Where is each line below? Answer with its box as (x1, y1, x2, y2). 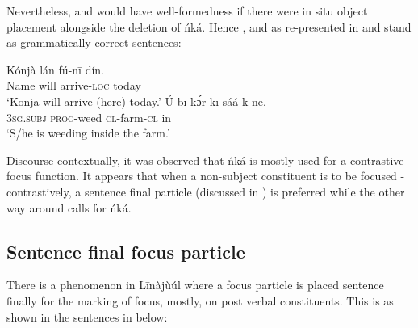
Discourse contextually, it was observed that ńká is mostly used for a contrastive (6, 151, 404, 168)
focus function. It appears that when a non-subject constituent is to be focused (6, 167, 397, 184)
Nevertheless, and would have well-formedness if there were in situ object (6, 2, 368, 19)
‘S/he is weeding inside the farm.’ (6, 124, 170, 141)
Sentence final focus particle (6, 238, 245, 263)
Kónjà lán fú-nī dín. (6, 61, 104, 78)
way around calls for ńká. (6, 199, 132, 216)
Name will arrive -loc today (6, 77, 141, 94)
